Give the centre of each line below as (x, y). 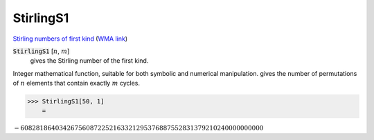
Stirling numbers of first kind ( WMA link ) (70, 39)
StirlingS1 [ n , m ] (41, 51)
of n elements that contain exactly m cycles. (76, 83)
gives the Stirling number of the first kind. (89, 61)
